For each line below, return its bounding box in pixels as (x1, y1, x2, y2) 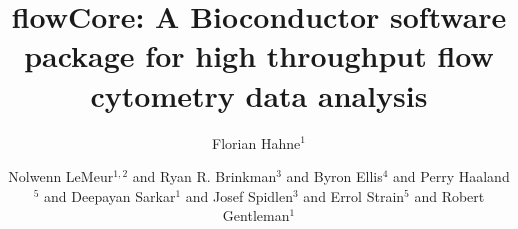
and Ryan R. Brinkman (132, 166, 277, 187)
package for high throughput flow (24, 35, 494, 76)
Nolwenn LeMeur (8, 166, 114, 187)
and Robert (414, 185, 485, 206)
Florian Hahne (212, 132, 301, 153)
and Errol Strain (303, 185, 405, 206)
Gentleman (222, 205, 290, 226)
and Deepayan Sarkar (44, 185, 176, 206)
